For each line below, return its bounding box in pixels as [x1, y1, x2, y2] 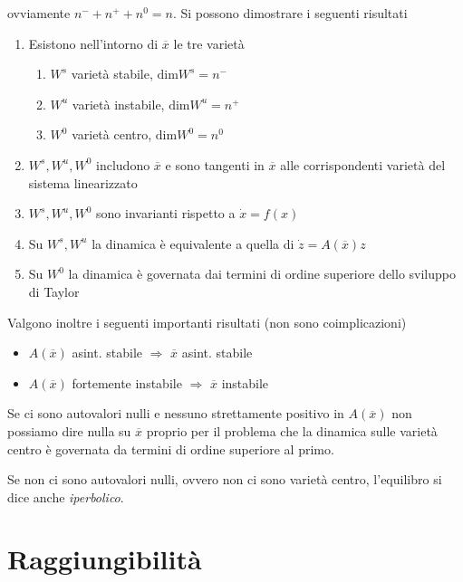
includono [96, 155, 150, 174]
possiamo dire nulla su [7, 421, 131, 440]
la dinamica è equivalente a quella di [92, 234, 294, 253]
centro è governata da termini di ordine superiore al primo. [7, 439, 334, 458]
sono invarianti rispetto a [96, 204, 236, 223]
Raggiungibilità [7, 540, 202, 577]
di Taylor [28, 281, 80, 301]
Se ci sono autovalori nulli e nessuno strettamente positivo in [7, 404, 344, 423]
